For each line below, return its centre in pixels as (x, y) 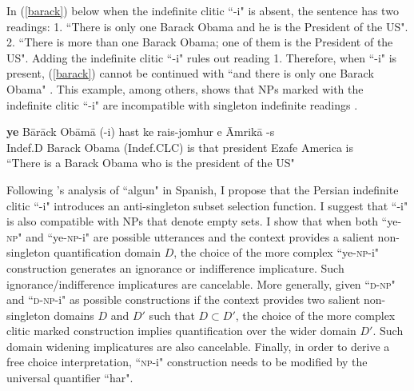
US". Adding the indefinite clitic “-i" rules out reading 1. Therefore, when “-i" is (202, 57)
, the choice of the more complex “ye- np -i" (277, 252)
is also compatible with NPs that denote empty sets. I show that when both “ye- (204, 221)
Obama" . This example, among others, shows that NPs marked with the (185, 88)
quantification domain (107, 252)
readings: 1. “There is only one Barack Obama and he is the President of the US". (207, 26)
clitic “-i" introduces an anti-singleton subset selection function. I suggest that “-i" (207, 205)
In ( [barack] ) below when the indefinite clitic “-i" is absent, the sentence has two (203, 10)
